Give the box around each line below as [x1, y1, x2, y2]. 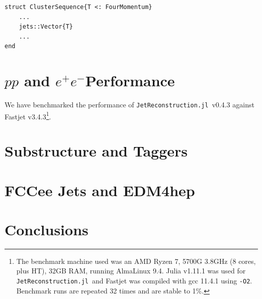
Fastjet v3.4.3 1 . [5, 109, 51, 121]
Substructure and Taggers [5, 140, 188, 161]
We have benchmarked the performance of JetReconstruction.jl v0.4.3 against [5, 99, 254, 110]
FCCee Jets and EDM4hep [5, 180, 195, 200]
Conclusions [5, 219, 89, 239]
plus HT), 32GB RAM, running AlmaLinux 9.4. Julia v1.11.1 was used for [16, 265, 246, 276]
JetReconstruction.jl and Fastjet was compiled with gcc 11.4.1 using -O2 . [16, 275, 252, 286]
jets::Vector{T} [19, 23, 73, 31]
